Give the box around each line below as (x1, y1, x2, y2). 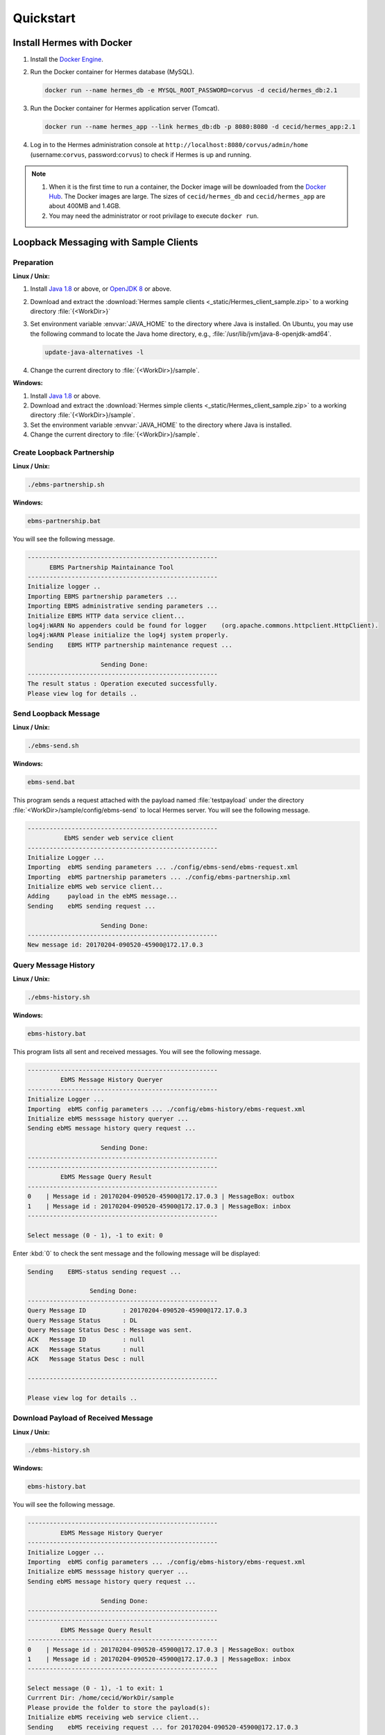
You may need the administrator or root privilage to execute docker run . (49, 212, 259, 220)
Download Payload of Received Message (12, 1413, 153, 1423)
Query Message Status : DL (27, 1316, 138, 1324)
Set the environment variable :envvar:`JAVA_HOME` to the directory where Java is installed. (30, 421, 292, 429)
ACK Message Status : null (27, 1345, 145, 1353)
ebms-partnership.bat (27, 517, 101, 525)
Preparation (12, 257, 54, 267)
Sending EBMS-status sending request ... (27, 1267, 182, 1276)
